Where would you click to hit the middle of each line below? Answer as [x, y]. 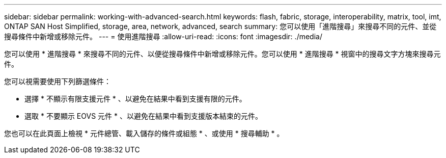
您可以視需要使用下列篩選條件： [58, 81]
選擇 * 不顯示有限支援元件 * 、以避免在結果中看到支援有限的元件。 [135, 99]
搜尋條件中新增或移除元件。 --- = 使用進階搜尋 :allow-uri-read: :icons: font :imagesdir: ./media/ [163, 36]
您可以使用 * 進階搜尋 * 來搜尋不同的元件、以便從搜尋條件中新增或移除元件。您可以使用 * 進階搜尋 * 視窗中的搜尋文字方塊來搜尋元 [222, 54]
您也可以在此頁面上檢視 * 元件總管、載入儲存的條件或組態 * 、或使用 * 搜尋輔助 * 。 [144, 133]
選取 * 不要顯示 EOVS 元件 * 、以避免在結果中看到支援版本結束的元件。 [143, 116]
